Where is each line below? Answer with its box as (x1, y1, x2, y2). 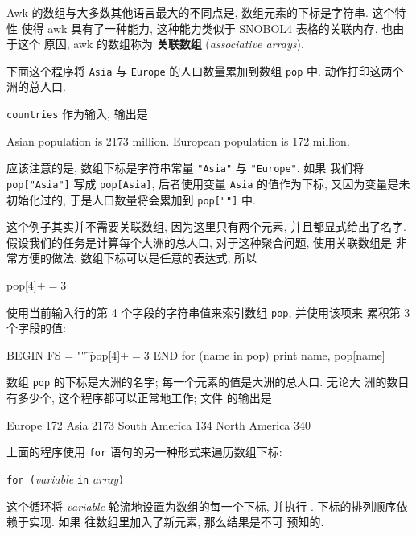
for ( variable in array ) (6, 470, 125, 487)
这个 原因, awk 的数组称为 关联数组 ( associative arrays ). (17, 35, 304, 52)
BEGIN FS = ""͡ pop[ (6, 346, 112, 363)
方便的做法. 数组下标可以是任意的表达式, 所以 (17, 249, 257, 266)
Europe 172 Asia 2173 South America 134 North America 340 (6, 416, 311, 433)
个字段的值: (6, 319, 66, 336)
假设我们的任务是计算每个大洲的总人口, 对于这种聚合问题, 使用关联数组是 (6, 233, 393, 250)
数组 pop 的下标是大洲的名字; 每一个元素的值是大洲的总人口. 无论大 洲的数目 (6, 373, 410, 390)
